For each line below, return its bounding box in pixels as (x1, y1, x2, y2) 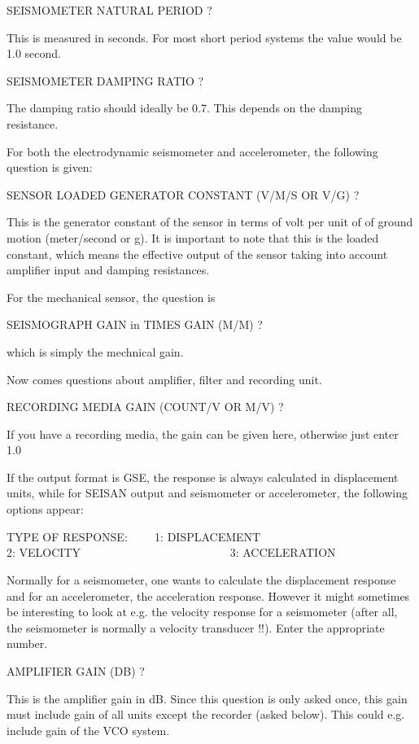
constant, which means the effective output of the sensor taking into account (7, 245, 388, 262)
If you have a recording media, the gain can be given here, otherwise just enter (7, 425, 399, 442)
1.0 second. (7, 45, 61, 62)
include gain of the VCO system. (7, 721, 170, 738)
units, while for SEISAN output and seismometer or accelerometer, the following (7, 484, 408, 501)
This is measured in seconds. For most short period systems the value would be (7, 28, 402, 46)
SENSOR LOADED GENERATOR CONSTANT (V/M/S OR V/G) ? (7, 186, 360, 203)
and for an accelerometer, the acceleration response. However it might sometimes (7, 587, 410, 604)
